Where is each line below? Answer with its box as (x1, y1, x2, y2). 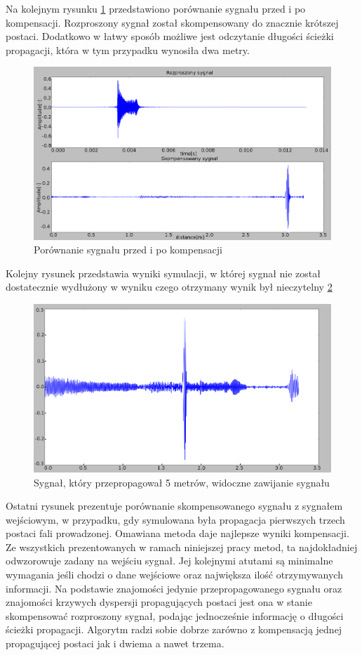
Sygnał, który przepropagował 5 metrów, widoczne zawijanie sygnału (34, 475, 330, 489)
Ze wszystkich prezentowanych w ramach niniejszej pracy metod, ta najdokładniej (6, 539, 358, 554)
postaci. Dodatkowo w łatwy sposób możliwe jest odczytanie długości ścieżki (6, 29, 334, 44)
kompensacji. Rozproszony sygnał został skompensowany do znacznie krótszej (6, 15, 339, 29)
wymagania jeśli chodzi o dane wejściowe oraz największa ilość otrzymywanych (6, 567, 343, 582)
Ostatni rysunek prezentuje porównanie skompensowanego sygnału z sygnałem (6, 498, 343, 513)
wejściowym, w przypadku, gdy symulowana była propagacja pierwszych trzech (6, 512, 345, 527)
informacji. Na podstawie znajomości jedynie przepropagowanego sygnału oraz (6, 581, 342, 595)
